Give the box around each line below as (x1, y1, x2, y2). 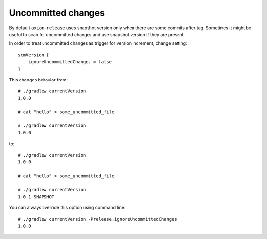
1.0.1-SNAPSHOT (18, 194, 55, 199)
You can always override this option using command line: (9, 205, 126, 211)
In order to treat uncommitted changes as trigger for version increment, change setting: (9, 40, 187, 46)
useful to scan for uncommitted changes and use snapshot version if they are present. (9, 31, 185, 37)
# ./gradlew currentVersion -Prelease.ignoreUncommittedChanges (18, 216, 178, 222)
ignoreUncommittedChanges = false (28, 59, 112, 65)
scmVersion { (18, 52, 49, 58)
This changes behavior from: (9, 77, 68, 82)
